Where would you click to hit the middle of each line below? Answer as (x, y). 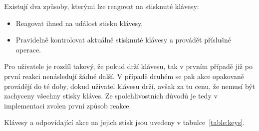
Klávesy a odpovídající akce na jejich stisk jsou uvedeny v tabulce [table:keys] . (125, 122)
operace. (28, 49)
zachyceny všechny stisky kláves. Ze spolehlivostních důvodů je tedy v (111, 96)
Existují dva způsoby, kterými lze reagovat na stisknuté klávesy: (102, 6)
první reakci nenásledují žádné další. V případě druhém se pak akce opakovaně (124, 76)
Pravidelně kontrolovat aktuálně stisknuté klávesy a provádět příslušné (124, 40)
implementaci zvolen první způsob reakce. (68, 105)
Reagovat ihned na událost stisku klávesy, (79, 23)
